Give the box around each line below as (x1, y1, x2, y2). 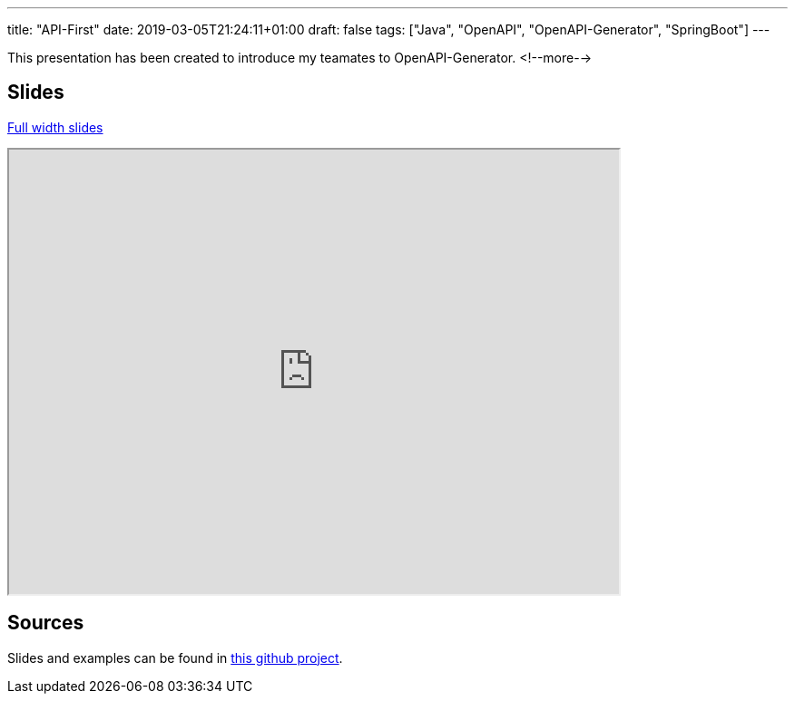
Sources (7, 611, 84, 635)
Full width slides (7, 119, 103, 135)
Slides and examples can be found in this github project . (7, 649, 343, 666)
